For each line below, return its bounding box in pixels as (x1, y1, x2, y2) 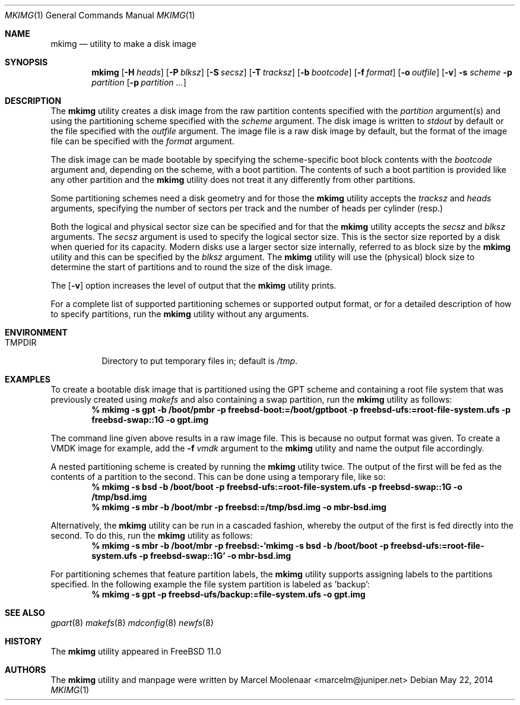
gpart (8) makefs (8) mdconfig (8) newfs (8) (50, 618, 214, 628)
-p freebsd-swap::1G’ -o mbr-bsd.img (139, 551, 291, 561)
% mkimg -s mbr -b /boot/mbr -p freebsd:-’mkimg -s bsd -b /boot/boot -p (91, 540, 389, 551)
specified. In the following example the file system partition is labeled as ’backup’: (50, 579, 370, 589)
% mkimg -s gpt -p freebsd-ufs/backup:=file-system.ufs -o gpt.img (91, 589, 366, 599)
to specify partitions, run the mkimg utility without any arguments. (50, 309, 309, 319)
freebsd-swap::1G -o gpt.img (91, 415, 209, 425)
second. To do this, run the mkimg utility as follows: (50, 530, 253, 540)
